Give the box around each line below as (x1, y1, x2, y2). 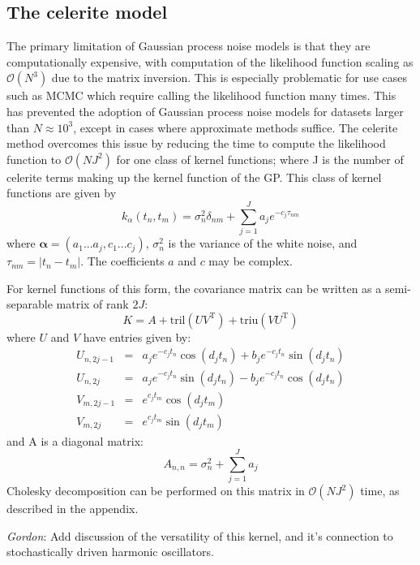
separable (6, 295, 53, 313)
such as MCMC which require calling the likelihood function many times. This (6, 87, 396, 104)
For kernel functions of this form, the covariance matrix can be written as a (6, 279, 382, 296)
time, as (360, 482, 400, 499)
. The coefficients (80, 252, 165, 270)
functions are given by (6, 184, 117, 201)
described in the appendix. (6, 500, 139, 517)
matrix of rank (56, 295, 129, 313)
